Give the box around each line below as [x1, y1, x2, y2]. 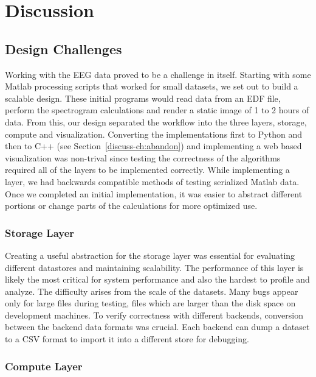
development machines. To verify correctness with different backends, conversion [5, 308, 303, 321]
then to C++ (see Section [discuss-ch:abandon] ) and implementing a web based [5, 139, 302, 152]
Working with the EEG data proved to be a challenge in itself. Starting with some [5, 68, 311, 80]
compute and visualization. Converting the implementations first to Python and [5, 127, 302, 140]
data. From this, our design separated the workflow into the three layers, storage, [5, 115, 307, 128]
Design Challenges [5, 39, 122, 58]
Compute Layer [5, 358, 83, 373]
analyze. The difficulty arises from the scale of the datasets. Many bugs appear [5, 284, 298, 297]
